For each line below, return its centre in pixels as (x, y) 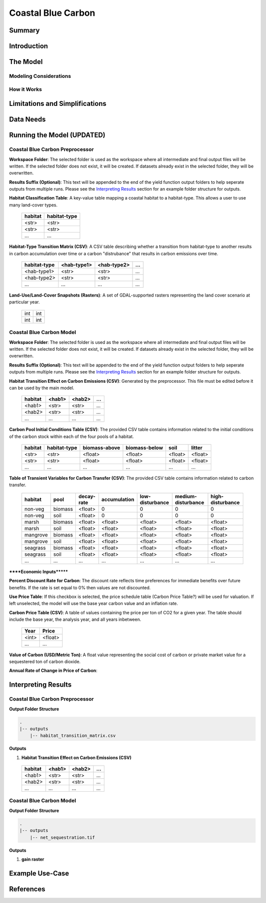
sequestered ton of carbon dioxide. (45, 661)
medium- (186, 496)
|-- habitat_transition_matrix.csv (73, 736)
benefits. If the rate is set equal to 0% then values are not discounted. (80, 587)
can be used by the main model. (42, 388)
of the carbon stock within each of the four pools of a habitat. (71, 436)
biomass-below (145, 448)
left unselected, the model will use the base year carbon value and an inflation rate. (94, 603)
